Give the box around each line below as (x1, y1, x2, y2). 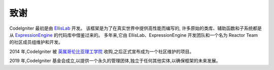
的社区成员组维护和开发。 (9, 39, 63, 45)
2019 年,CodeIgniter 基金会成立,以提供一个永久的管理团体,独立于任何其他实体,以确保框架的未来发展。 (9, 58, 221, 64)
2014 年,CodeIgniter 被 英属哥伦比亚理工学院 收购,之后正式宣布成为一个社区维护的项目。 (9, 48, 194, 54)
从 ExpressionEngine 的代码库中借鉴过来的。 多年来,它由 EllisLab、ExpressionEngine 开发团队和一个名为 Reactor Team (9, 32, 258, 38)
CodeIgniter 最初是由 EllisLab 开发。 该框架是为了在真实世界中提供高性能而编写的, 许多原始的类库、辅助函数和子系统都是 (9, 25, 262, 31)
